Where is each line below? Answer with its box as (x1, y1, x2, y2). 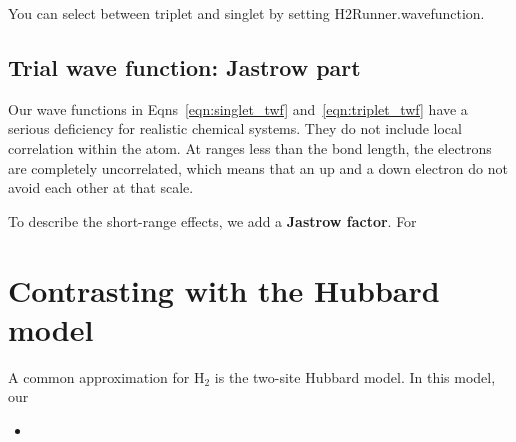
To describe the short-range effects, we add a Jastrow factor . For (8, 210, 417, 231)
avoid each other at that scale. (8, 177, 194, 198)
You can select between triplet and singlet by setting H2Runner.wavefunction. (8, 3, 485, 23)
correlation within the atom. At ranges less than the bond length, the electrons (8, 137, 492, 158)
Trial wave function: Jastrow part (8, 51, 361, 82)
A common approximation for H (8, 366, 205, 387)
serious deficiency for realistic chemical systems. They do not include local (8, 118, 462, 139)
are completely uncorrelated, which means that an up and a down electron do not (8, 157, 508, 178)
